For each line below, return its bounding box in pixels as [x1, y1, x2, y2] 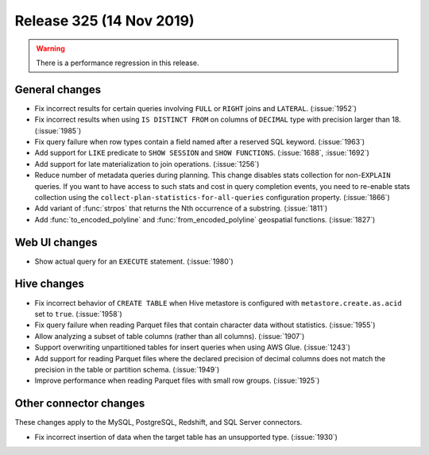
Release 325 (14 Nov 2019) [14, 12, 195, 29]
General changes [14, 83, 102, 96]
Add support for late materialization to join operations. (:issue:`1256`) [34, 159, 260, 168]
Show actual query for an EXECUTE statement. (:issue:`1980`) [34, 256, 234, 266]
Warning [36, 44, 65, 53]
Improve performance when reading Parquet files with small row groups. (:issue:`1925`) [34, 376, 320, 385]
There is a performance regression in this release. [36, 58, 199, 67]
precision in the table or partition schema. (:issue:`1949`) [34, 364, 220, 374]
